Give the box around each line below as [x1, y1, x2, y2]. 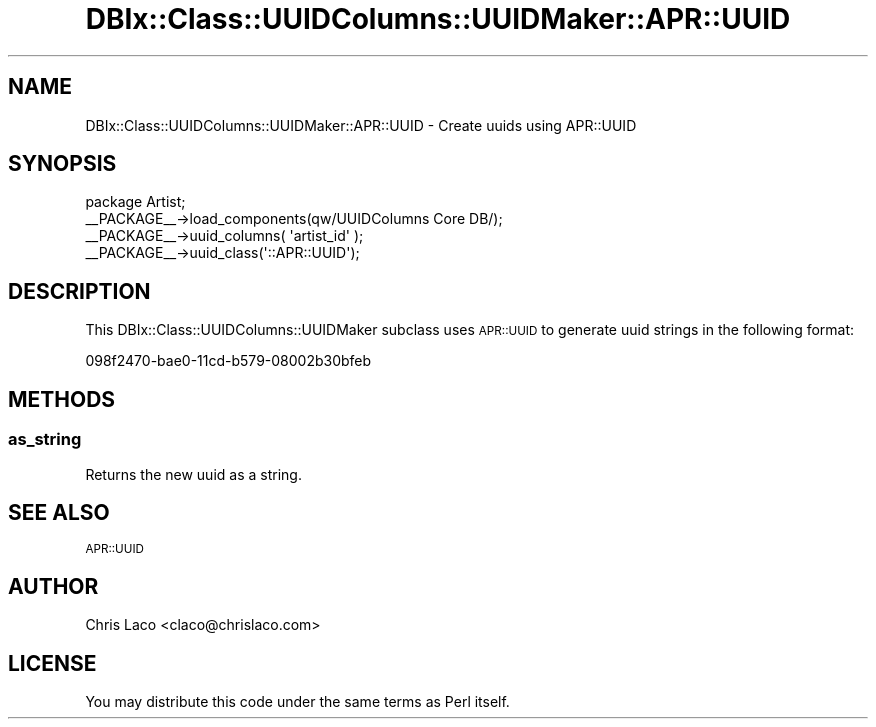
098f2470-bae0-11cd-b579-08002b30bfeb [85, 352, 372, 370]
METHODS [8, 386, 116, 412]
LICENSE [8, 650, 97, 676]
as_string [8, 429, 82, 450]
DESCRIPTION [8, 278, 151, 304]
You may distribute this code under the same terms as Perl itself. [85, 693, 510, 711]
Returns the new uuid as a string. [85, 465, 302, 483]
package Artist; [85, 193, 186, 211]
